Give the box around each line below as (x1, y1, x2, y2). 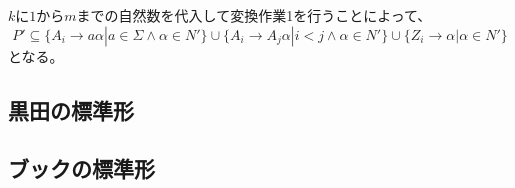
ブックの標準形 (8, 153, 155, 184)
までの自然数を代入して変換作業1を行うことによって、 (76, 5, 432, 25)
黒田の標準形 (8, 94, 134, 125)
